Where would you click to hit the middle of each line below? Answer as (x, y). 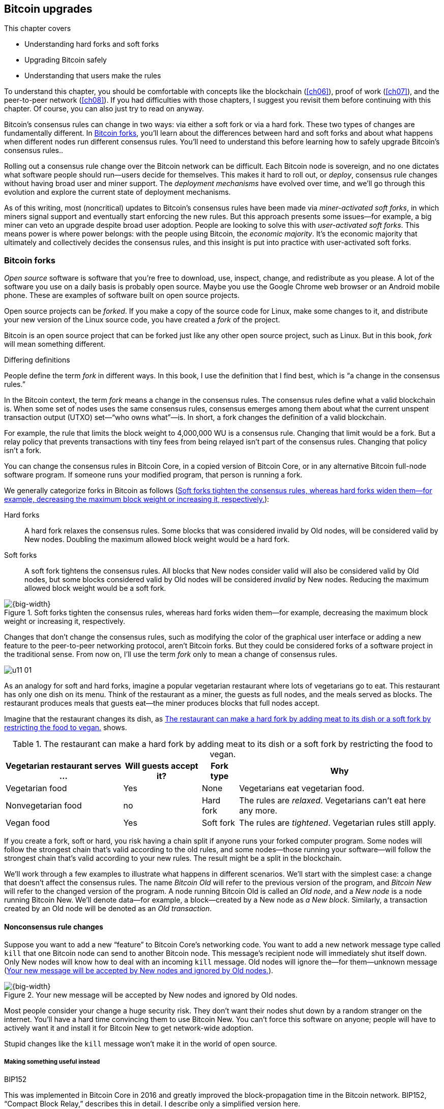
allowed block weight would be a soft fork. (95, 588)
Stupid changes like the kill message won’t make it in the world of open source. (141, 1044)
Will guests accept (161, 766)
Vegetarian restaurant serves (64, 766)
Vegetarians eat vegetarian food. (302, 788)
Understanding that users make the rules (93, 76)
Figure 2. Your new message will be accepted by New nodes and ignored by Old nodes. (151, 995)
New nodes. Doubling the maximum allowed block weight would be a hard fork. (157, 539)
